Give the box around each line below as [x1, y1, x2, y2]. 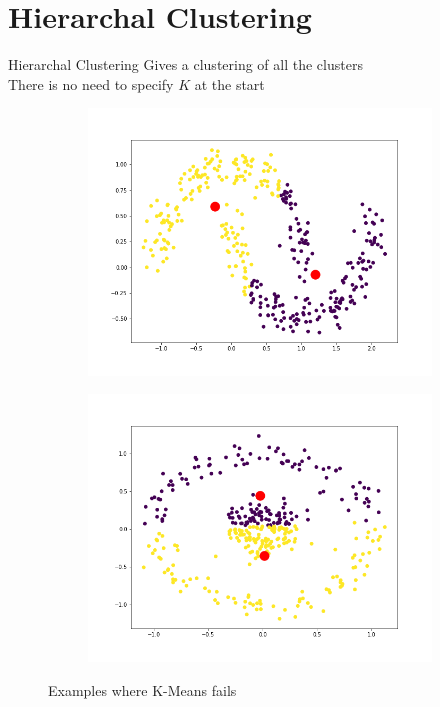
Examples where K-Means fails [48, 679, 237, 700]
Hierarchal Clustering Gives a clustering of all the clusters [8, 54, 363, 75]
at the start [194, 73, 265, 94]
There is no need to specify [8, 73, 174, 94]
